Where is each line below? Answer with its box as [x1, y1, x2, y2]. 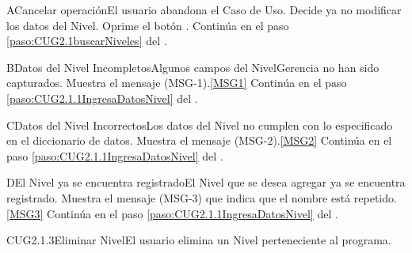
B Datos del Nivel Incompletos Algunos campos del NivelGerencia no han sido [6, 59, 380, 75]
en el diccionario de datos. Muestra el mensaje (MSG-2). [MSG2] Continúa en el [6, 132, 392, 149]
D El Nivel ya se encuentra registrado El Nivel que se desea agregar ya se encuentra [6, 174, 406, 191]
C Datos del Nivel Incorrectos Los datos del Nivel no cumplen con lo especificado [6, 116, 393, 133]
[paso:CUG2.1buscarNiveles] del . [6, 32, 167, 49]
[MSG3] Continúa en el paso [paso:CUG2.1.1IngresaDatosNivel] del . [6, 205, 338, 221]
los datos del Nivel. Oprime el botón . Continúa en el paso [6, 17, 289, 33]
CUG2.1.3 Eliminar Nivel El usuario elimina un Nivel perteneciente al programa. [6, 232, 391, 248]
